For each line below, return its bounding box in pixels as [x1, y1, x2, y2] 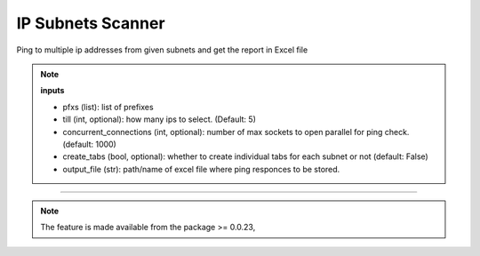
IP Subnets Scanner [16, 13, 165, 33]
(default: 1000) [62, 139, 117, 149]
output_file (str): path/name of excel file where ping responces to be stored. [62, 164, 340, 174]
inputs [40, 85, 65, 96]
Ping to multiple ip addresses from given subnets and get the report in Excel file [16, 44, 308, 55]
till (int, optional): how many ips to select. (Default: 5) [62, 114, 257, 124]
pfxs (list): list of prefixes [62, 101, 155, 112]
